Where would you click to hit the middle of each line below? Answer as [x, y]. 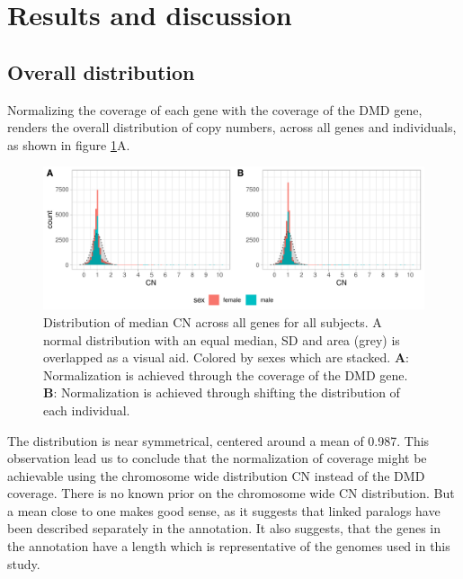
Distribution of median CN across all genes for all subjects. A [213, 321]
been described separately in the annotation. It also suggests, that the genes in [224, 528]
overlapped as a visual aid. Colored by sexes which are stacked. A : [226, 357]
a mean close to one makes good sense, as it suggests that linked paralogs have [224, 510]
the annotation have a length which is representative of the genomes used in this [229, 546]
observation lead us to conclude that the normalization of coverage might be [217, 458]
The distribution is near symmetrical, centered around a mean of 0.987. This [218, 440]
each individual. [87, 410]
